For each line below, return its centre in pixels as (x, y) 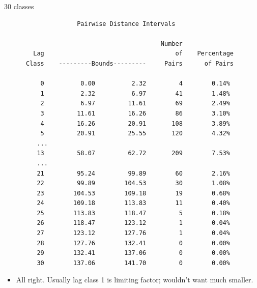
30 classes (19, 6)
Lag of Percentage (134, 54)
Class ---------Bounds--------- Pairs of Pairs (130, 63)
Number (172, 44)
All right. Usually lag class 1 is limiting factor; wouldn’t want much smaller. (135, 280)
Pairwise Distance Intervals (126, 24)
